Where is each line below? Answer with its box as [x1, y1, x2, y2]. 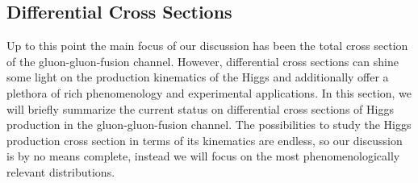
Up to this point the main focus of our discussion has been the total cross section [6, 37, 408, 54]
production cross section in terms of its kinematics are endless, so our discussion [6, 131, 403, 148]
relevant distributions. [6, 163, 115, 180]
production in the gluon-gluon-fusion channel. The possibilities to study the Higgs [6, 116, 412, 133]
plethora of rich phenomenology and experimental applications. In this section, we [6, 84, 412, 101]
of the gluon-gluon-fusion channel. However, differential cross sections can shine [6, 52, 399, 69]
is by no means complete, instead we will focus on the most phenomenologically [6, 148, 400, 164]
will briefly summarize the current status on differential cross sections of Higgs [6, 100, 394, 117]
